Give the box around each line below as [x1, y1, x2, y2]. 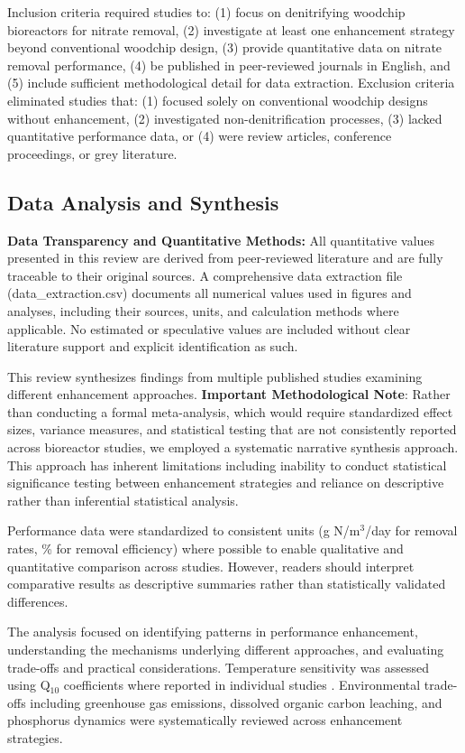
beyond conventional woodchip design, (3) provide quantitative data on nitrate [7, 38, 442, 57]
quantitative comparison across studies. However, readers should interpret [7, 556, 415, 575]
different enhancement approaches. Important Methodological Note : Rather [7, 385, 451, 404]
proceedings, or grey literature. [7, 144, 178, 163]
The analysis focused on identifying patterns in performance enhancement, [7, 622, 418, 641]
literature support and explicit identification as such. [7, 337, 298, 356]
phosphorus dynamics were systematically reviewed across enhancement [7, 711, 403, 730]
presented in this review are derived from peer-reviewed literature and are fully [7, 248, 443, 267]
